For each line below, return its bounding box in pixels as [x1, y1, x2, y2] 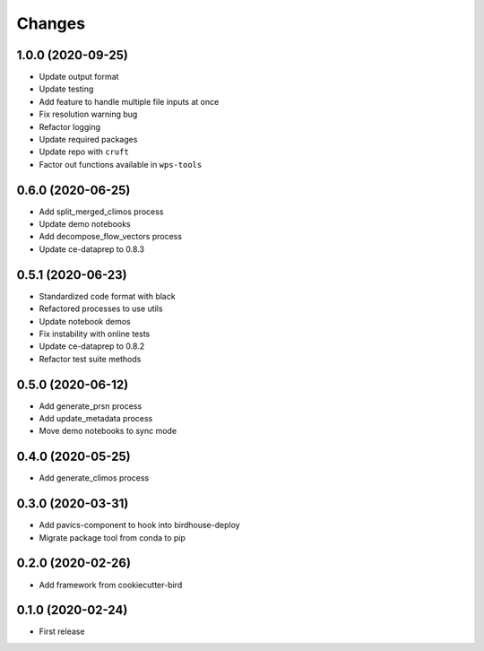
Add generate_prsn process [39, 400, 143, 412]
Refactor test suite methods [39, 353, 142, 364]
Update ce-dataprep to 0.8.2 [39, 341, 145, 352]
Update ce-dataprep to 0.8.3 [39, 243, 145, 255]
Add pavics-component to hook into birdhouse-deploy [39, 520, 241, 531]
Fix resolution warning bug [39, 108, 138, 120]
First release [39, 626, 85, 637]
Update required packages [39, 135, 138, 145]
